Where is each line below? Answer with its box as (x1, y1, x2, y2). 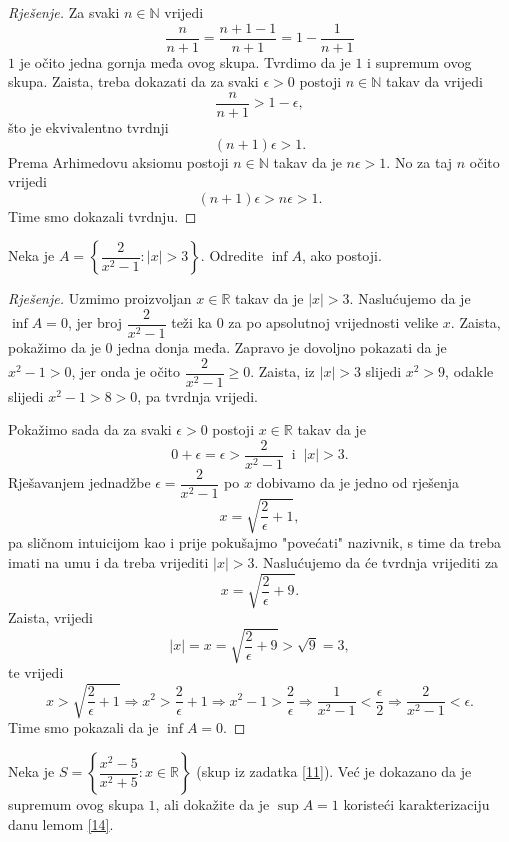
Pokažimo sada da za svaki (8, 419, 172, 440)
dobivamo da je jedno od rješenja (256, 472, 459, 493)
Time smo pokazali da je (8, 717, 159, 738)
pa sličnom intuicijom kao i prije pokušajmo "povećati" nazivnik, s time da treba (8, 532, 502, 553)
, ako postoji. (302, 245, 382, 266)
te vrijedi (8, 662, 64, 683)
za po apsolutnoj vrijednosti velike (228, 312, 439, 333)
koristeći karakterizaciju (343, 794, 490, 815)
